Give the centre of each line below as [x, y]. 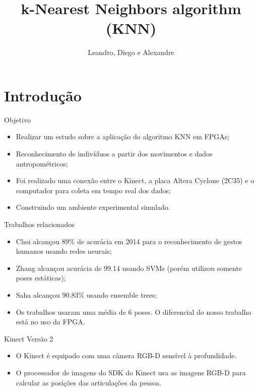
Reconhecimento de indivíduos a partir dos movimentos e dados [114, 154]
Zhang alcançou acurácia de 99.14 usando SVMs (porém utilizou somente [129, 268]
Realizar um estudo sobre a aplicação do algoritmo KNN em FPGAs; [123, 136]
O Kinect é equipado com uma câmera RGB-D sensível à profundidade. [126, 355]
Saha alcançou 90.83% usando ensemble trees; [86, 294]
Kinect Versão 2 [29, 338]
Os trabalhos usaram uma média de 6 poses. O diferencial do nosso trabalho [134, 312]
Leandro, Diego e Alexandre [131, 52]
